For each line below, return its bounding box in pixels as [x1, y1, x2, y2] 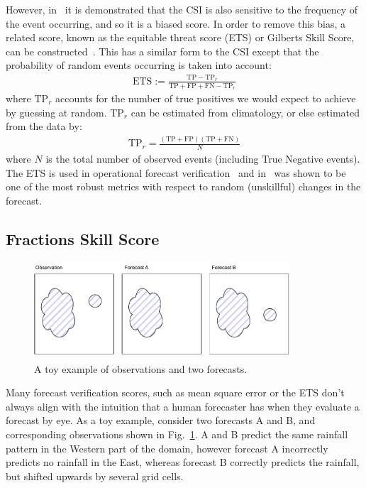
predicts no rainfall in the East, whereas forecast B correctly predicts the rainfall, [6, 455, 360, 470]
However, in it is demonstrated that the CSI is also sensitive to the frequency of [6, 2, 357, 16]
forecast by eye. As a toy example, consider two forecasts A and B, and [6, 413, 316, 428]
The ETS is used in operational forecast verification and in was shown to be [6, 165, 346, 180]
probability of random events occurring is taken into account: [6, 58, 272, 72]
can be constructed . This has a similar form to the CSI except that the [6, 43, 319, 58]
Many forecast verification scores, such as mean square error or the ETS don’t [6, 385, 345, 400]
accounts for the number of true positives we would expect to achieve [55, 90, 356, 105]
